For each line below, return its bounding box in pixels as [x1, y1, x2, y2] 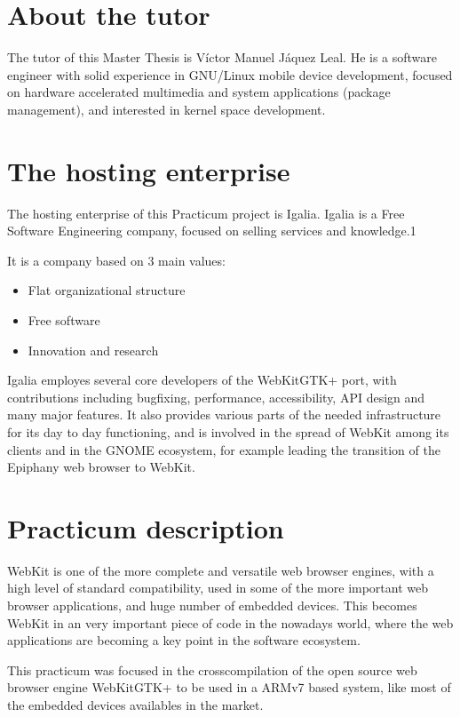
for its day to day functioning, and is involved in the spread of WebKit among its [7, 422, 449, 441]
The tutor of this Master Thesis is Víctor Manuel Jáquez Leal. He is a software [7, 48, 438, 67]
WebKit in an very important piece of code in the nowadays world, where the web [7, 613, 454, 632]
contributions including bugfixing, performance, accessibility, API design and [7, 387, 425, 406]
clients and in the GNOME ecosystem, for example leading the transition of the [7, 440, 440, 458]
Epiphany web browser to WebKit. [7, 458, 195, 476]
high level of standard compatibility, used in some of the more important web [7, 578, 429, 597]
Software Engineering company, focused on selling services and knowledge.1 [7, 221, 416, 240]
